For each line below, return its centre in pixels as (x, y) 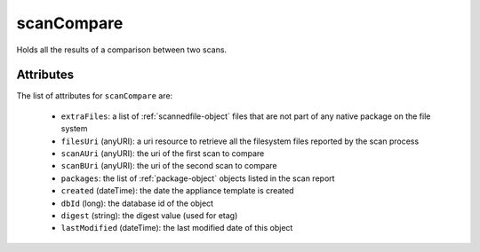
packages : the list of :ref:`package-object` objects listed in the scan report (198, 178)
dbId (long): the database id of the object (137, 203)
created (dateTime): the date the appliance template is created (177, 191)
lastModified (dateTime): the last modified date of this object (177, 228)
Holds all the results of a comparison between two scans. (121, 50)
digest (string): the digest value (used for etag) (149, 215)
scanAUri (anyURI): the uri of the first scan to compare (163, 154)
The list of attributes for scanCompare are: (95, 96)
